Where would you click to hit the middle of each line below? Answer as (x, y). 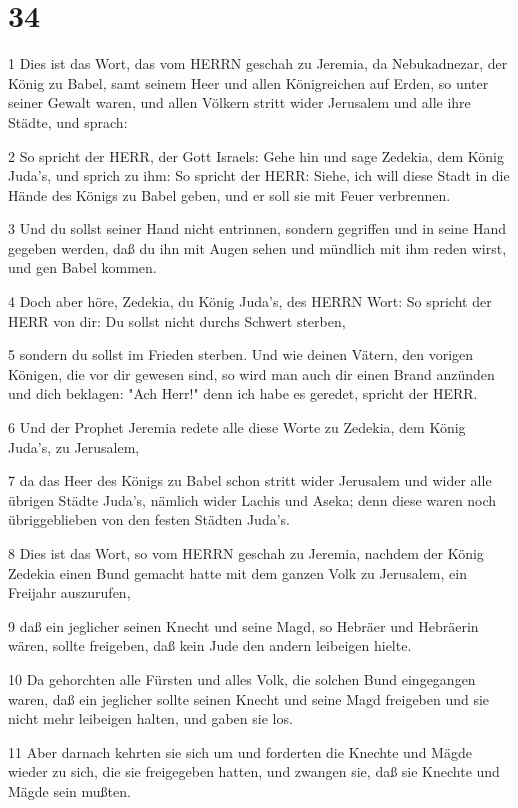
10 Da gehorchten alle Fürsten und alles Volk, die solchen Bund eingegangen (242, 678)
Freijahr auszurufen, (69, 592)
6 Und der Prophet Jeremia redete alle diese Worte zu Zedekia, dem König (237, 427)
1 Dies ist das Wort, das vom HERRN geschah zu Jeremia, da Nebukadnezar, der (258, 63)
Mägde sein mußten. (69, 790)
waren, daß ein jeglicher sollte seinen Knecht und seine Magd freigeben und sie (249, 698)
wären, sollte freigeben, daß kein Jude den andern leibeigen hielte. (210, 645)
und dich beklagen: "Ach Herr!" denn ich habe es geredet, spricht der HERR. (243, 393)
